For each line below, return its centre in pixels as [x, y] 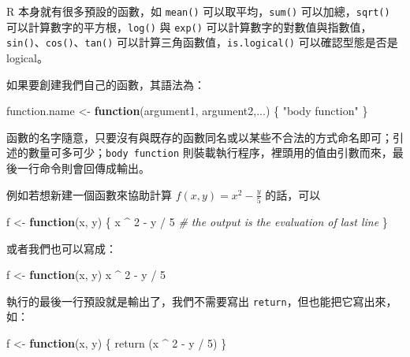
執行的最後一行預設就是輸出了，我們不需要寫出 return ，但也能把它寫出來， [202, 301]
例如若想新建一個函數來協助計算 [89, 194]
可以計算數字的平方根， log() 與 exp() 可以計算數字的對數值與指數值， [189, 26]
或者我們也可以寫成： [61, 248]
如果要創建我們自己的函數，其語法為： [106, 84]
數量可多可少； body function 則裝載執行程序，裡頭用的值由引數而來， [210, 152]
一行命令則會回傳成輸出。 [83, 168]
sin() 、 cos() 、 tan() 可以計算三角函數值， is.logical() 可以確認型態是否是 [202, 42]
